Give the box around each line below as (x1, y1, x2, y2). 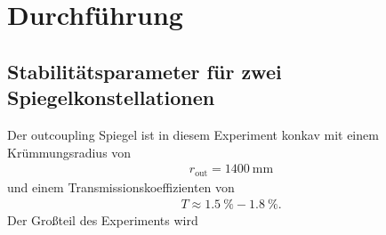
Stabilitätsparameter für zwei (7, 57, 282, 85)
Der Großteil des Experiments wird (7, 211, 198, 230)
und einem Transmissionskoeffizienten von (7, 177, 235, 196)
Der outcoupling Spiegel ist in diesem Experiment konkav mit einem (7, 125, 379, 143)
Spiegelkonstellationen (7, 84, 215, 111)
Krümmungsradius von (7, 142, 132, 161)
